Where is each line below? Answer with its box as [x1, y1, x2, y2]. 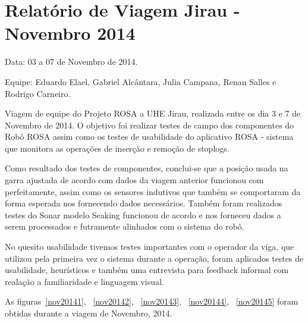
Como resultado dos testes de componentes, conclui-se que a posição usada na [5, 162, 288, 174]
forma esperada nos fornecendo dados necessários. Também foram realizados [5, 197, 282, 209]
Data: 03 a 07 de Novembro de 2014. [5, 55, 138, 68]
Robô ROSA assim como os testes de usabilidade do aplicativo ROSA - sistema [5, 130, 294, 143]
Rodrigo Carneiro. [5, 87, 71, 99]
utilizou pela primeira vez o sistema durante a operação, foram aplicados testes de [5, 252, 304, 264]
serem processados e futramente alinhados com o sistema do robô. [5, 220, 244, 233]
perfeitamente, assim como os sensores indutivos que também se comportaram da [5, 185, 301, 197]
